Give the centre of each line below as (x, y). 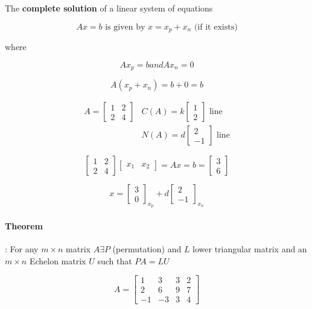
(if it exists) (216, 27)
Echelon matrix (58, 260)
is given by (125, 27)
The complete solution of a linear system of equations (109, 8)
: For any (22, 249)
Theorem (24, 225)
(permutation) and (147, 249)
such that (115, 260)
